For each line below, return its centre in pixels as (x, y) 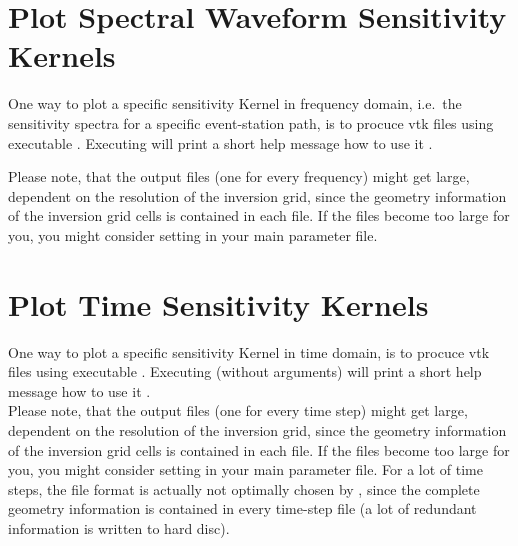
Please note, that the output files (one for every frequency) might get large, (239, 176)
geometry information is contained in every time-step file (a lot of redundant (242, 508)
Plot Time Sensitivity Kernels (218, 303)
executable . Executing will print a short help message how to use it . (220, 142)
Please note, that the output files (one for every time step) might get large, (238, 410)
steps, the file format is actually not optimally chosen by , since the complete (244, 488)
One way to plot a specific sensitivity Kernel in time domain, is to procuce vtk (249, 351)
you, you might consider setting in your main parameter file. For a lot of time (245, 469)
